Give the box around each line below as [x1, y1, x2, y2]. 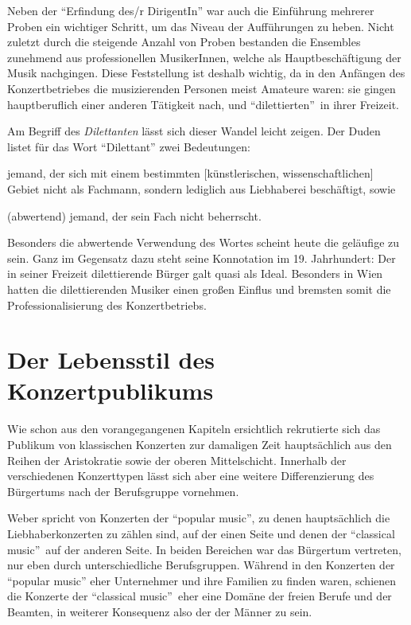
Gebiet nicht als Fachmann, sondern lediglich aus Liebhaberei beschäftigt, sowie [7, 180, 396, 197]
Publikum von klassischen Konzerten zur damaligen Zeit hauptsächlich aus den [7, 436, 392, 452]
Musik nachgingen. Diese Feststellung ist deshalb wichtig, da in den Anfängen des [7, 64, 405, 81]
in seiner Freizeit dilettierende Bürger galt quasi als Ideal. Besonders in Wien [7, 265, 383, 282]
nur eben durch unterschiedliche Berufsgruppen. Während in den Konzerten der [7, 557, 395, 573]
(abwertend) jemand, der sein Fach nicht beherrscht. [7, 207, 262, 224]
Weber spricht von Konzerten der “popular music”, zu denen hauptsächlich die [7, 510, 390, 526]
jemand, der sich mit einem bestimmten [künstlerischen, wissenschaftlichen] [7, 165, 374, 182]
